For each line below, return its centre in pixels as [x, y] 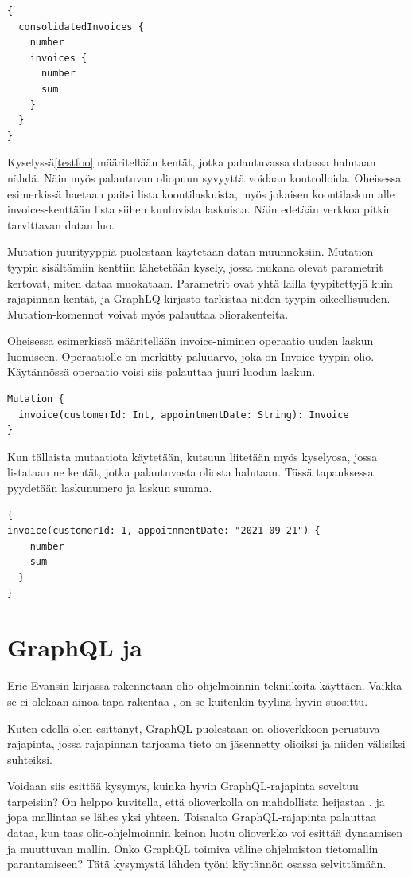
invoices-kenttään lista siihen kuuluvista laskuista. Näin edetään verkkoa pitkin [200, 209]
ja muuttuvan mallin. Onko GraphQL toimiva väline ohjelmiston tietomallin [193, 848]
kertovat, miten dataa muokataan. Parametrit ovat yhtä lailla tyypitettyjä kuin [200, 282]
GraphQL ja [75, 647]
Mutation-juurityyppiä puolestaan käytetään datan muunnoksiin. [166, 251]
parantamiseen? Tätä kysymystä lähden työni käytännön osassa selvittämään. [197, 864]
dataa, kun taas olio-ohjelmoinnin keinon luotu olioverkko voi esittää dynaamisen [205, 833]
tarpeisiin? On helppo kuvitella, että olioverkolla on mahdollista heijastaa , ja [196, 801]
